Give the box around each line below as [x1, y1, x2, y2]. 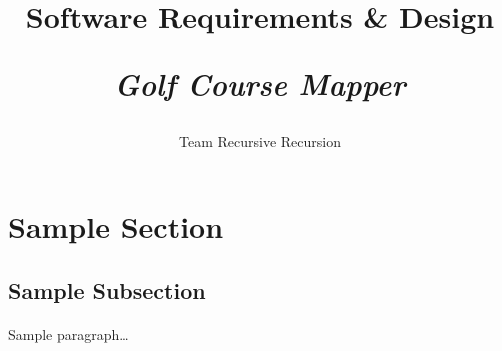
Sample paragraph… [8, 323, 129, 344]
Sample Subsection [8, 274, 206, 305]
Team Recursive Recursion [179, 130, 341, 151]
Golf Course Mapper [114, 63, 406, 105]
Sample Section [8, 206, 224, 247]
